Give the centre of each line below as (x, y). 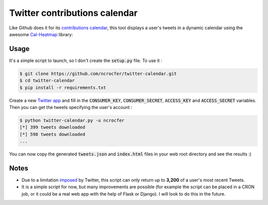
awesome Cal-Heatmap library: (41, 34)
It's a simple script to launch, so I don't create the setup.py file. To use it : (86, 60)
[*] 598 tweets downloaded (52, 134)
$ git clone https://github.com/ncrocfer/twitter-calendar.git (98, 74)
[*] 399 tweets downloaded (52, 127)
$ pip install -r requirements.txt (63, 87)
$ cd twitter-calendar (47, 81)
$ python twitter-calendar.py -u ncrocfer (72, 120)
